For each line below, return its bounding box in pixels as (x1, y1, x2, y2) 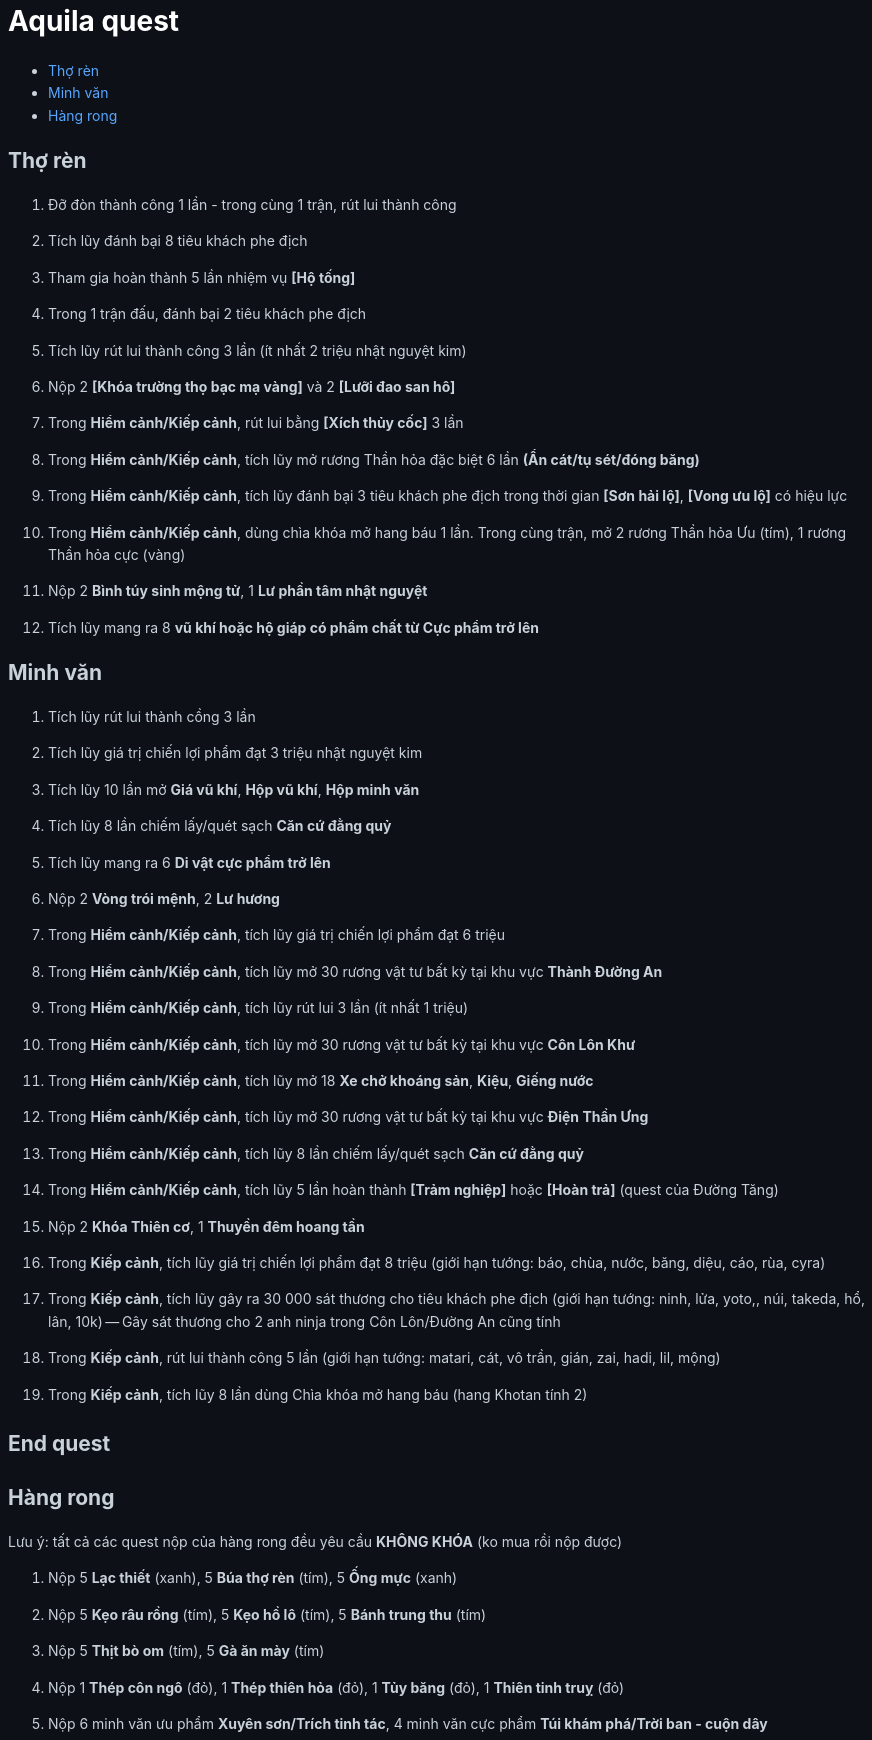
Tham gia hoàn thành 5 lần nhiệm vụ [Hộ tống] (48, 268, 356, 286)
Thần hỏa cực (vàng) (48, 545, 186, 563)
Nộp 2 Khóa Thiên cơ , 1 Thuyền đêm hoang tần (48, 1217, 365, 1235)
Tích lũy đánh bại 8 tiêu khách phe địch (48, 232, 308, 250)
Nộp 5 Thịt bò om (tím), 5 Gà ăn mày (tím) (48, 1642, 325, 1660)
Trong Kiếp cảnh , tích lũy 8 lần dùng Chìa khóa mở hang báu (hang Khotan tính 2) (48, 1385, 588, 1403)
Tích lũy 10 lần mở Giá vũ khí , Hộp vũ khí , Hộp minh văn (48, 780, 420, 798)
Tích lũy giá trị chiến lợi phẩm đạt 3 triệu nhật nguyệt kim (48, 744, 423, 762)
